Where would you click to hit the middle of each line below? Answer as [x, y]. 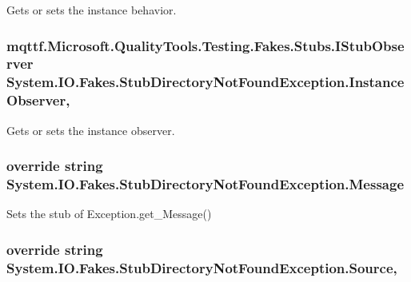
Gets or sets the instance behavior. [92, 10]
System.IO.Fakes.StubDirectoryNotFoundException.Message [205, 184]
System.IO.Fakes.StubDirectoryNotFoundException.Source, [202, 267]
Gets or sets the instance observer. [91, 130]
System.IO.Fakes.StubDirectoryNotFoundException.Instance [205, 82]
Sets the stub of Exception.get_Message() [109, 214]
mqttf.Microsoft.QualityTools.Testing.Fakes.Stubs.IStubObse [205, 45]
